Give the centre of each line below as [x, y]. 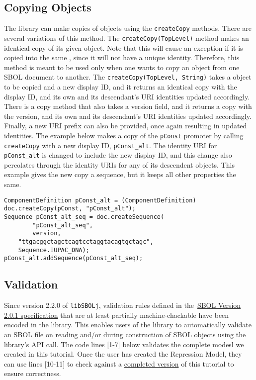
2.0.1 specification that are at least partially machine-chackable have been [117, 315]
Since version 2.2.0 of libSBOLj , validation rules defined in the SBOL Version [123, 305]
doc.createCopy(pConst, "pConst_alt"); [70, 209]
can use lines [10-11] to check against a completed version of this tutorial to [119, 363]
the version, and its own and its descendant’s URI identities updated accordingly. [128, 116]
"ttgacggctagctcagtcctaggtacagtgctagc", [86, 241]
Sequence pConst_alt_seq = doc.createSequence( [84, 217]
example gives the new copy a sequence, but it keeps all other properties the [120, 174]
